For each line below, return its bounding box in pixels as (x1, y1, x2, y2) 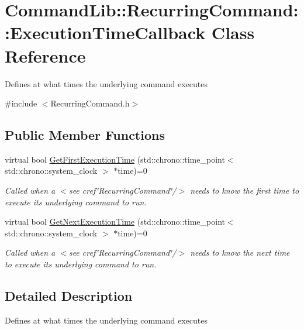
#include (5, 97, 37, 109)
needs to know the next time (190, 246, 290, 259)
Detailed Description (5, 287, 133, 305)
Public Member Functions (5, 126, 165, 144)
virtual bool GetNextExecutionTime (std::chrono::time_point (5, 215, 225, 228)
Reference (5, 43, 86, 67)
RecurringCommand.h (50, 97, 130, 109)
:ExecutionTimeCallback (5, 20, 206, 44)
